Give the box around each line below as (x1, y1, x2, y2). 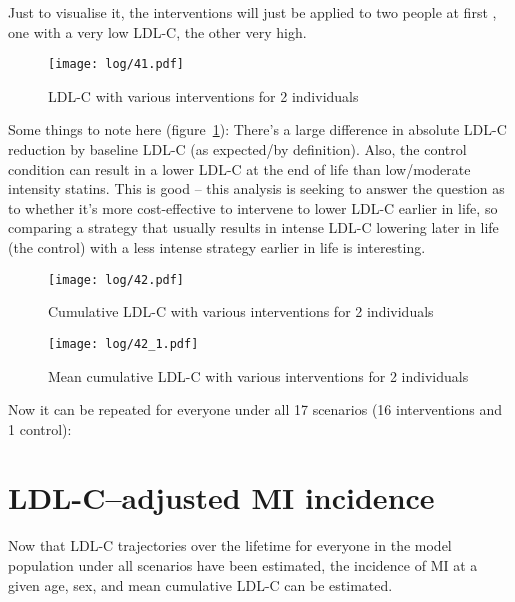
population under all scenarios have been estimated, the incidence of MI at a (8, 555, 478, 575)
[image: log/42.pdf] (48, 272, 185, 287)
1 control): (8, 418, 72, 439)
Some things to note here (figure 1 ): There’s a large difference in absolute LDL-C (8, 119, 507, 140)
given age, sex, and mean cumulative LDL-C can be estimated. (8, 574, 393, 595)
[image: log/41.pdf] (48, 57, 185, 72)
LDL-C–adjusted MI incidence (8, 477, 435, 518)
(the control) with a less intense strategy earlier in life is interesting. (8, 237, 426, 257)
